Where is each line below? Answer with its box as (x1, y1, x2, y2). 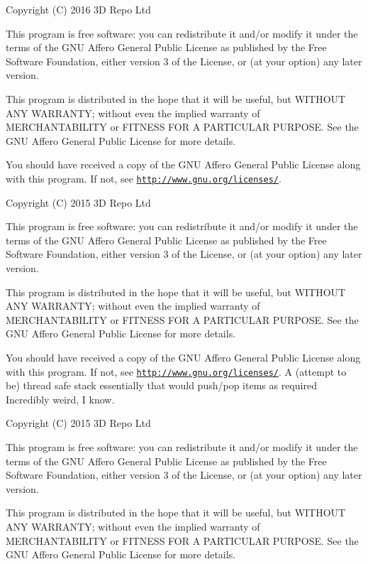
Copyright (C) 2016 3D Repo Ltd (6, 2, 151, 16)
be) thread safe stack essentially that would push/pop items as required (6, 378, 317, 393)
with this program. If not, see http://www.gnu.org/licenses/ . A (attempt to (6, 364, 347, 379)
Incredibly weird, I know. (6, 391, 115, 406)
